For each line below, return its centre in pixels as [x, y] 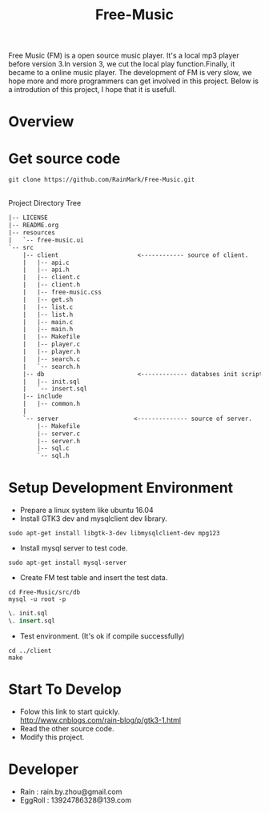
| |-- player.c [52, 344]
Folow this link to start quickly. [70, 711]
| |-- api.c [46, 262]
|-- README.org [34, 226]
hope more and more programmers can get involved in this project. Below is [133, 81]
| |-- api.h [46, 270]
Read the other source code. [67, 728]
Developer [43, 769]
